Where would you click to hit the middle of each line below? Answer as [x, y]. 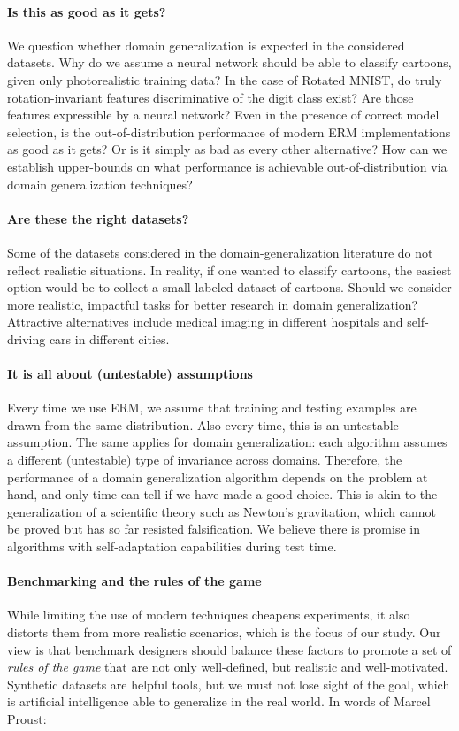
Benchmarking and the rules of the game [134, 581]
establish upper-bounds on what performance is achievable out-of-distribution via [227, 166]
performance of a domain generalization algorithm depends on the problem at [218, 477]
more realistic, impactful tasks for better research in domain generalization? [213, 304]
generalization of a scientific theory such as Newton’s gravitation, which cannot [222, 511]
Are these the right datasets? [98, 218]
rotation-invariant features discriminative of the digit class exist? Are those [210, 97]
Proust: [27, 719]
